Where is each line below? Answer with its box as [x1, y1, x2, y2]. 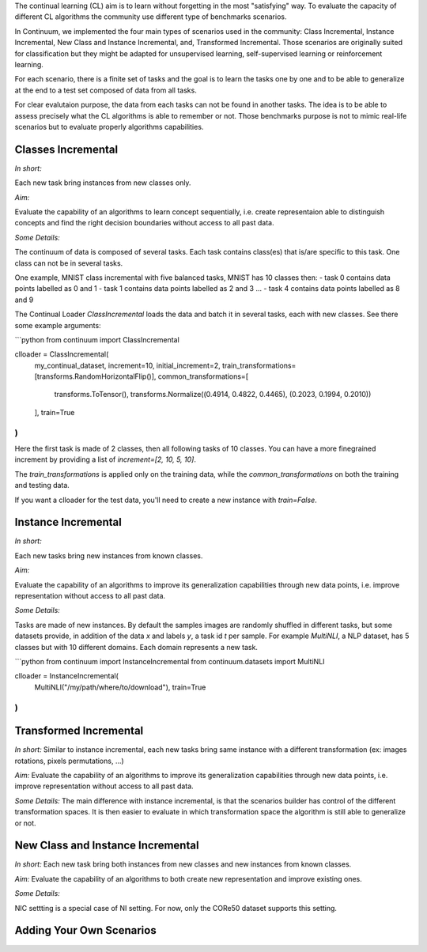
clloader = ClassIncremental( [14, 349, 109, 359]
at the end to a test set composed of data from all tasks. [14, 85, 197, 95]
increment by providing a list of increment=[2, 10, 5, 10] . [14, 455, 197, 464]
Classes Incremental [14, 142, 119, 156]
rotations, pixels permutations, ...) [14, 756, 124, 765]
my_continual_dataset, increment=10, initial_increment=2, [34, 361, 221, 370]
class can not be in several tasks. [14, 258, 123, 268]
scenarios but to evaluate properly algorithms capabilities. [14, 122, 204, 131]
